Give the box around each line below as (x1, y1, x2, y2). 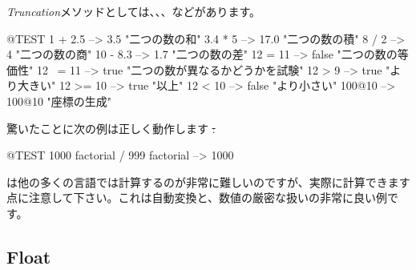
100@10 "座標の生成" (6, 92, 112, 109)
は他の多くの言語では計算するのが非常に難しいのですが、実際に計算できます (6, 173, 410, 190)
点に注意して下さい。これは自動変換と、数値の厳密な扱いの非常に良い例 (6, 189, 388, 206)
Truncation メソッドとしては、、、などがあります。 (6, 3, 261, 19)
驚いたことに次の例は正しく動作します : (6, 119, 216, 136)
